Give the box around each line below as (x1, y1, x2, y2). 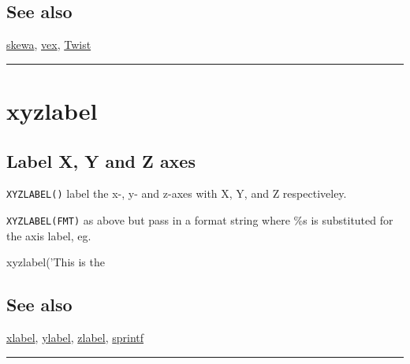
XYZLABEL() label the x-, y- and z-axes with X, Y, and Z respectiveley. (6, 185, 347, 202)
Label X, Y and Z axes (6, 148, 196, 173)
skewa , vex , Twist (6, 36, 91, 53)
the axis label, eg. (6, 227, 91, 243)
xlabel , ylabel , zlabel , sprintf (6, 329, 144, 346)
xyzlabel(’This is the (6, 254, 105, 270)
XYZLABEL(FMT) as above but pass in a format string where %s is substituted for (6, 212, 393, 228)
